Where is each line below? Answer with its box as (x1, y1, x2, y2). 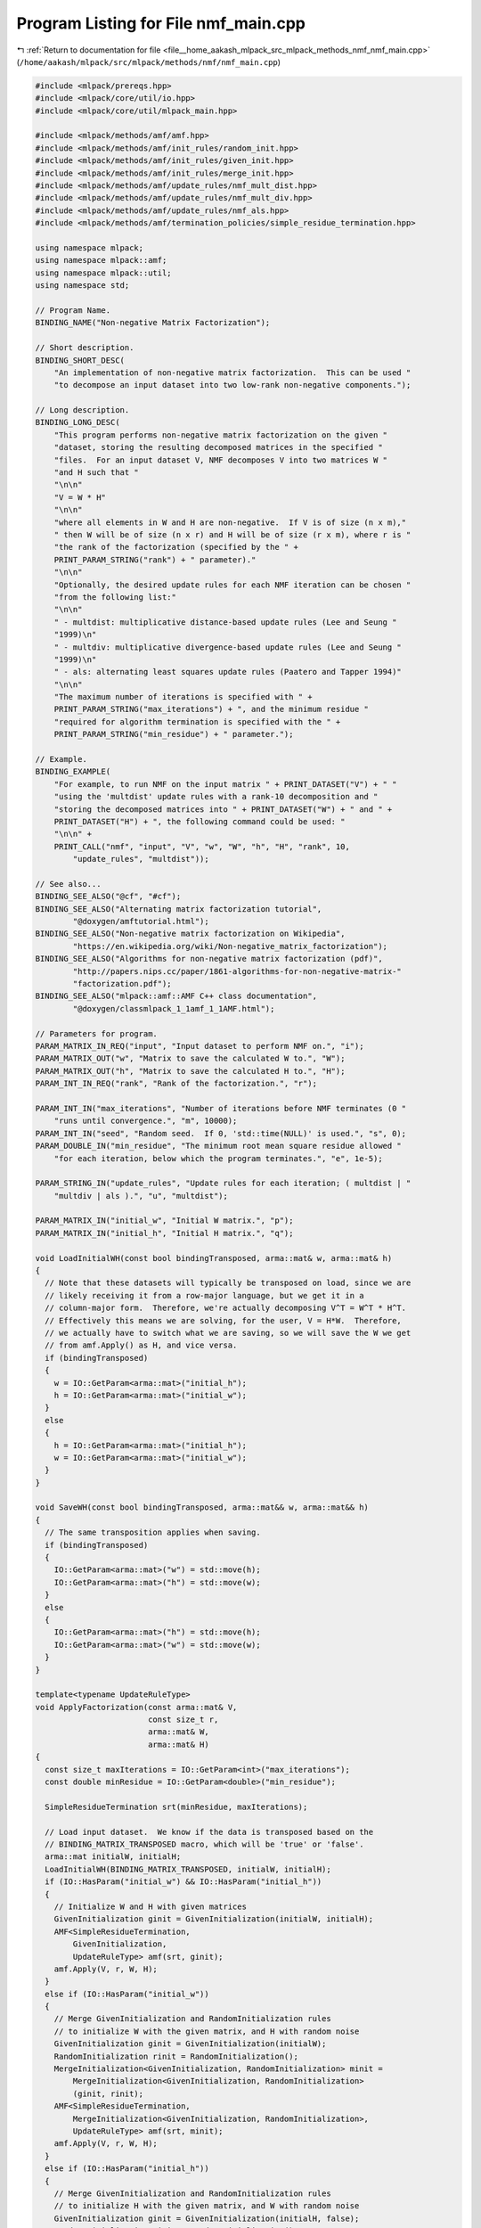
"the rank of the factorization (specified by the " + (53, 542, 298, 553)
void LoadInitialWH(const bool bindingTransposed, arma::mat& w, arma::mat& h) (35, 1253, 393, 1263)
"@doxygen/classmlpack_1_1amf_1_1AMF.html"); (72, 1003, 275, 1013)
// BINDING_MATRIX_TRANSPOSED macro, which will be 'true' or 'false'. (45, 1839, 364, 1849)
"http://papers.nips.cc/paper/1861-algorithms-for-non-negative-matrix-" (72, 966, 403, 976)
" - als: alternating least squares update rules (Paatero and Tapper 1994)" (53, 667, 403, 677)
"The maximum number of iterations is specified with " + (53, 692, 313, 702)
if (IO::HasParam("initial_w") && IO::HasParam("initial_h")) (45, 1877, 322, 1887)
